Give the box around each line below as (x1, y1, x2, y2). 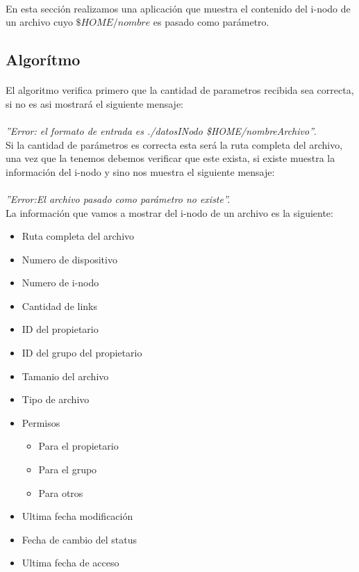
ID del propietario (22, 322, 99, 336)
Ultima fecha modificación (22, 509, 133, 523)
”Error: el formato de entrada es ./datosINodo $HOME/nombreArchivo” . (6, 123, 317, 138)
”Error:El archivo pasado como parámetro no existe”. (6, 191, 231, 206)
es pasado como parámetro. (153, 15, 269, 29)
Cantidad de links (22, 298, 98, 313)
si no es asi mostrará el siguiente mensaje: (6, 96, 183, 111)
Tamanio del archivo (22, 368, 109, 383)
